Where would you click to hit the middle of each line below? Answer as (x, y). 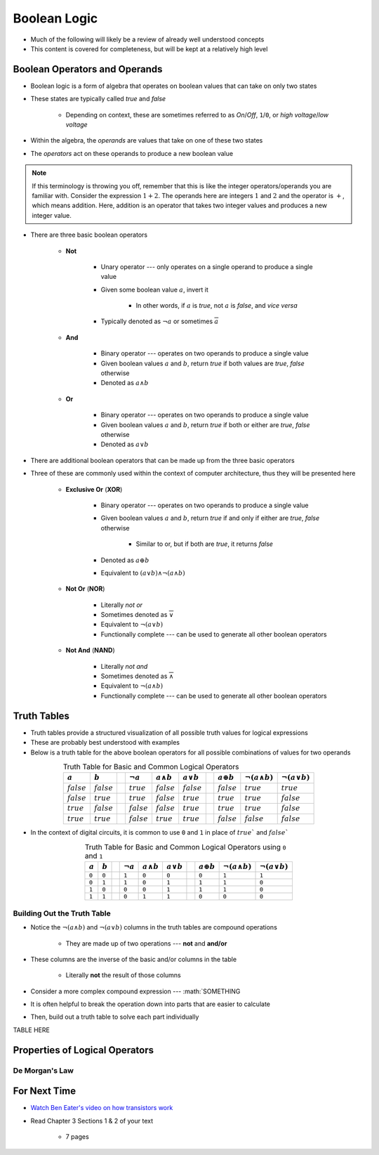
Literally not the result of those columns (124, 975)
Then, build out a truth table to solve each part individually (115, 1017)
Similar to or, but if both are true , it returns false (205, 544)
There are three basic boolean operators (89, 235)
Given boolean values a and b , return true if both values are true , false (202, 363)
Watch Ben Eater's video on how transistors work (102, 1108)
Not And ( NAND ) (90, 651)
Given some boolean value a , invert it (154, 289)
